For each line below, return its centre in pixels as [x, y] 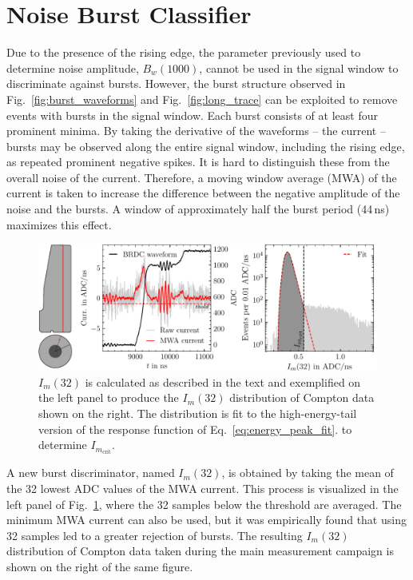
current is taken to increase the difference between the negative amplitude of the [203, 193]
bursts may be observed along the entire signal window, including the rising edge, [206, 146]
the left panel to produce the [109, 397]
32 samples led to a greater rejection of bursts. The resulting [155, 535]
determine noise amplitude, [73, 68]
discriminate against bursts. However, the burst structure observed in [176, 83]
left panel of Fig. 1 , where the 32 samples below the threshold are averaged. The [204, 504]
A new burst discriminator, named [91, 473]
